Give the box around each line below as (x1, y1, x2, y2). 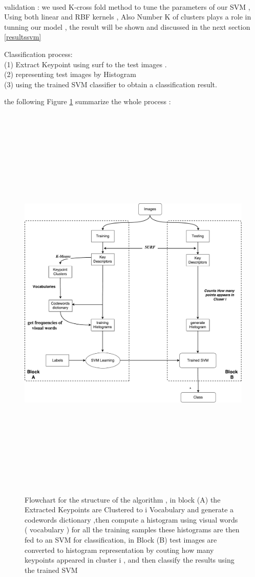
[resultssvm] (4, 31, 41, 42)
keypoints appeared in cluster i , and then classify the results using (25, 554, 235, 565)
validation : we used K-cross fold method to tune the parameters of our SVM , (4, 1, 250, 12)
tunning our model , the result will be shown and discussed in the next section (4, 21, 250, 32)
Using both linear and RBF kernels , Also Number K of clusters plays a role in (4, 11, 251, 22)
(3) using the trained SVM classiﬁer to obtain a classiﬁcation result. (4, 79, 217, 89)
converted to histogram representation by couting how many (25, 544, 214, 555)
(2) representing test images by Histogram (4, 69, 136, 80)
